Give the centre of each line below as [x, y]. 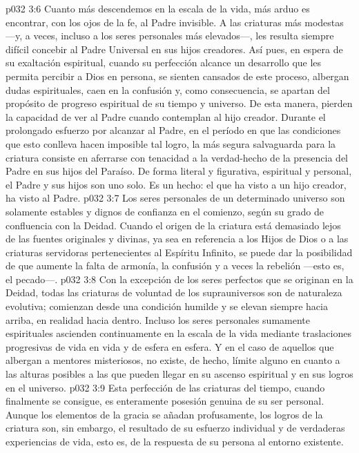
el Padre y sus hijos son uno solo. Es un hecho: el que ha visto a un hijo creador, [176, 184]
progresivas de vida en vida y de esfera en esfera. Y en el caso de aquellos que [170, 346]
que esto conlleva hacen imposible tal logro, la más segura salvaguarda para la [171, 143]
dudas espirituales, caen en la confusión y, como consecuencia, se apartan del [168, 89]
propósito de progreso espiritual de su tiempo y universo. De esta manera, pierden [179, 103]
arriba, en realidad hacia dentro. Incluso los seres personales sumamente [158, 319]
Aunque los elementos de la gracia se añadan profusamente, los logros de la [164, 414]
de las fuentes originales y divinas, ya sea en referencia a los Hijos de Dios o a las [177, 239]
